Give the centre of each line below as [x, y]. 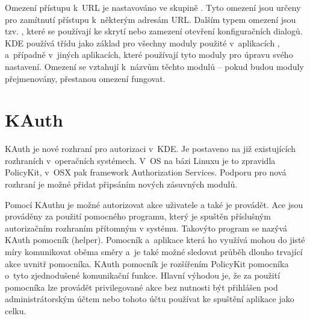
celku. [16, 311]
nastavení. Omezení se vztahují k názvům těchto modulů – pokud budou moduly [154, 66]
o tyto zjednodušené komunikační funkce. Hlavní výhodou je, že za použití [143, 275]
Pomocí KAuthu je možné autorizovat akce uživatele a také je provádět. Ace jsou [154, 204]
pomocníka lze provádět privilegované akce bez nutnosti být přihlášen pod [141, 287]
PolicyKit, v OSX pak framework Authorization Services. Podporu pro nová [146, 172]
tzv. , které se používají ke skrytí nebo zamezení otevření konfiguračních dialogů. [154, 31]
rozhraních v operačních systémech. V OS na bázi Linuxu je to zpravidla [140, 160]
